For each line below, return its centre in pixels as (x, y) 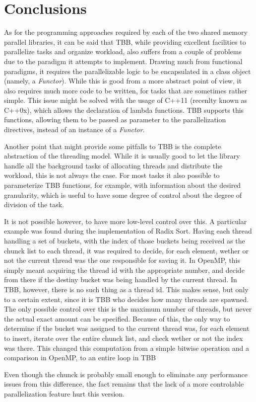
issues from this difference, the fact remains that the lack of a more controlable (124, 384)
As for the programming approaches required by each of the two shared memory (126, 32)
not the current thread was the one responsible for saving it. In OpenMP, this (122, 260)
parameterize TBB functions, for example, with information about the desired (123, 185)
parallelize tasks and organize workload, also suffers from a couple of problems (123, 51)
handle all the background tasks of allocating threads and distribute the (113, 165)
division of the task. (34, 204)
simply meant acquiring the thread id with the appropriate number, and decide (124, 270)
